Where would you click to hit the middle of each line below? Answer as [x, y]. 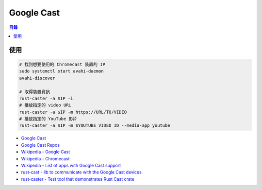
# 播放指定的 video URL [45, 105]
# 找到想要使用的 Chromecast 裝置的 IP [62, 64]
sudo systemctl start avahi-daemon [61, 71]
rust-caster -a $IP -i [46, 98]
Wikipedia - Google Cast [46, 152]
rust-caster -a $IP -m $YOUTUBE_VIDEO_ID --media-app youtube [95, 126]
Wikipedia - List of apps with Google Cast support [71, 165]
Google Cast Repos [41, 145]
